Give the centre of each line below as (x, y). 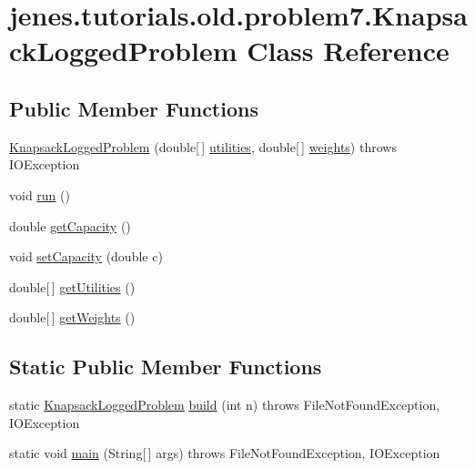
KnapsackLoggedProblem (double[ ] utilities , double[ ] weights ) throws (203, 146)
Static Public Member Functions (166, 367)
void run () (40, 194)
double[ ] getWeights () (72, 317)
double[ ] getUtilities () (72, 286)
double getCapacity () (70, 225)
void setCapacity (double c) (86, 256)
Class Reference (348, 51)
